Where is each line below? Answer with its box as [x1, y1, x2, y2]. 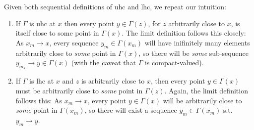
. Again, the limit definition [164, 85, 248, 95]
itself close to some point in [15, 28, 99, 38]
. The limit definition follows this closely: [122, 28, 246, 38]
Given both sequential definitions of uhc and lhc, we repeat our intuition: [4, 1, 226, 11]
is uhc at [29, 18, 56, 28]
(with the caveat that [71, 57, 136, 68]
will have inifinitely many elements [144, 37, 250, 47]
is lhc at [29, 76, 54, 86]
